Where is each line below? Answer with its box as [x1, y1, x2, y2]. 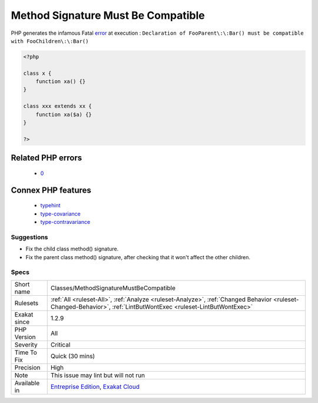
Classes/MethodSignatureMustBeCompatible [50, 283, 176, 292]
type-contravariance [40, 219, 91, 226]
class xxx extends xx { [23, 103, 92, 110]
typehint [40, 202, 61, 209]
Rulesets [14, 299, 38, 307]
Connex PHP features [11, 185, 91, 195]
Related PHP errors [11, 153, 82, 163]
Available [14, 379, 40, 387]
